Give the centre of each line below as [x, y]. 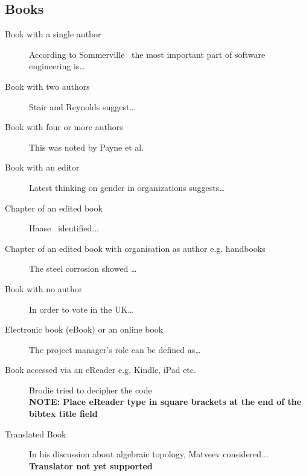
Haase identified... [64, 228]
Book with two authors [47, 86]
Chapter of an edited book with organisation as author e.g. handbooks [135, 248]
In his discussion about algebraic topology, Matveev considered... [149, 454]
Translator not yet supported [91, 465]
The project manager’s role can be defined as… [115, 349]
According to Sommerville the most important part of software [147, 54]
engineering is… [57, 66]
